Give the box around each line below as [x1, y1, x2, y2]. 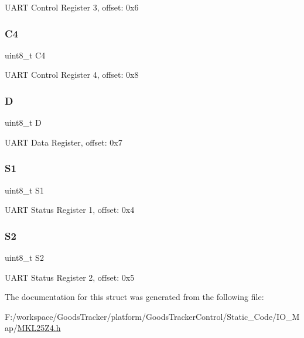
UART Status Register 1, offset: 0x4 [5, 204, 135, 216]
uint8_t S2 [5, 251, 44, 264]
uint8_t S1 [5, 184, 44, 196]
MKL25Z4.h [17, 322, 61, 334]
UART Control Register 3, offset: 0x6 [5, 1, 139, 13]
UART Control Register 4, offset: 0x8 [5, 68, 139, 81]
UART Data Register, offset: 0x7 [5, 136, 122, 148]
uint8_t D [5, 116, 42, 129]
